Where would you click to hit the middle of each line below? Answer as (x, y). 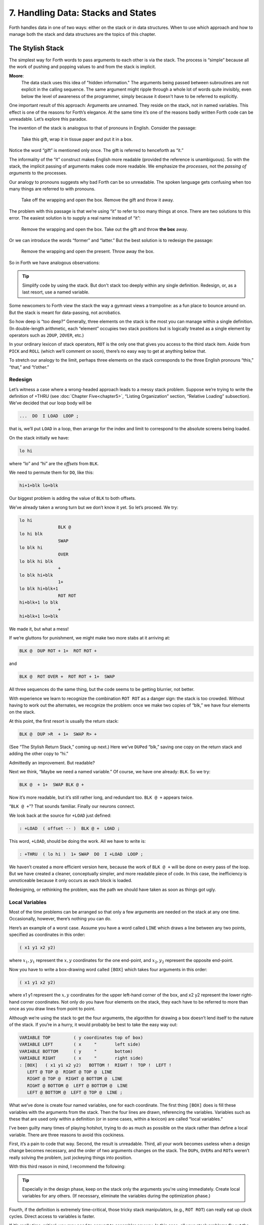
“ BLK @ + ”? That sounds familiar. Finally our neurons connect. (72, 807)
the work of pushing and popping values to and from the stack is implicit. (83, 67)
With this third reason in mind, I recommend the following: (67, 1167)
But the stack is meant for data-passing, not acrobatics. (65, 312)
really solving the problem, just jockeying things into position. (71, 1157)
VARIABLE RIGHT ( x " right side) (81, 1058)
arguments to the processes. (38, 173)
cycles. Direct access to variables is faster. (52, 1216)
